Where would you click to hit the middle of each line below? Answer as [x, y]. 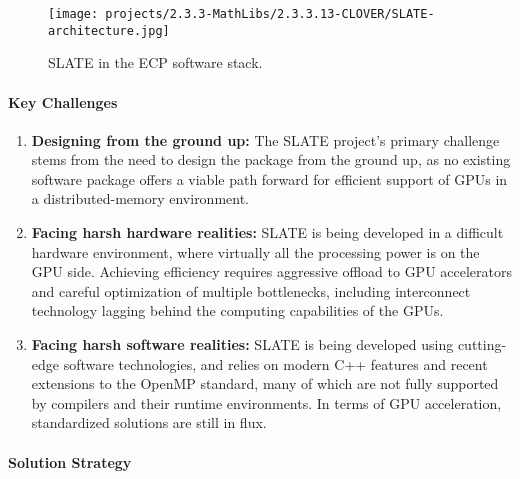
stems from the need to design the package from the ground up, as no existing [271, 159]
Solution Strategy [70, 461]
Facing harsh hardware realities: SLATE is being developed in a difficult [267, 232]
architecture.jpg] [109, 30]
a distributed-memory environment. [140, 198]
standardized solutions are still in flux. [149, 422]
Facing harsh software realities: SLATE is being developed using [242, 344]
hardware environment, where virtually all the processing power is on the [255, 251]
